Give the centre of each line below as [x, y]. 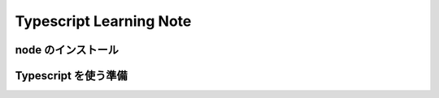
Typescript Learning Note [103, 21]
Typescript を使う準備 [71, 76]
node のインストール [67, 50]
